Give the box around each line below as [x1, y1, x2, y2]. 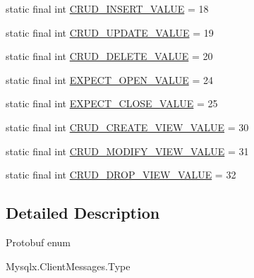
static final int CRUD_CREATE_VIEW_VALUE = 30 [6, 119, 249, 134]
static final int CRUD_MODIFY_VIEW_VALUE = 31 [6, 143, 249, 158]
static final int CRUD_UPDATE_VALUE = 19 [6, 25, 214, 40]
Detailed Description [6, 202, 160, 224]
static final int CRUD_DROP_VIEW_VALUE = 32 [6, 167, 236, 182]
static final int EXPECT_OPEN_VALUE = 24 [6, 72, 213, 87]
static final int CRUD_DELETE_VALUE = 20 [6, 49, 213, 64]
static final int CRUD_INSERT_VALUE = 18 [6, 1, 209, 16]
